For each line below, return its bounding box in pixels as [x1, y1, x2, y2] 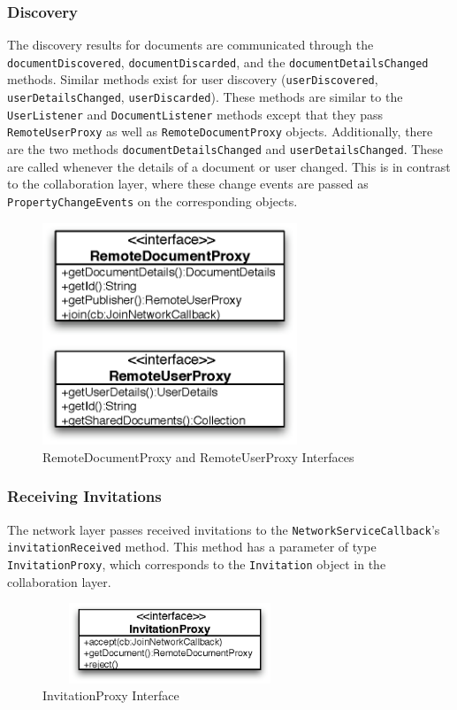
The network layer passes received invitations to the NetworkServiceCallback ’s [7, 520, 440, 538]
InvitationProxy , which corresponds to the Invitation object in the [7, 554, 386, 573]
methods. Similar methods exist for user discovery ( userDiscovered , [7, 70, 378, 89]
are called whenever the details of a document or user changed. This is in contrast [7, 157, 451, 175]
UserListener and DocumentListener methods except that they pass [7, 104, 384, 123]
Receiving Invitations [7, 485, 162, 507]
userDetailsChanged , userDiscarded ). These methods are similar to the [7, 88, 403, 106]
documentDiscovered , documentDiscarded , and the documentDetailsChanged [7, 52, 429, 71]
